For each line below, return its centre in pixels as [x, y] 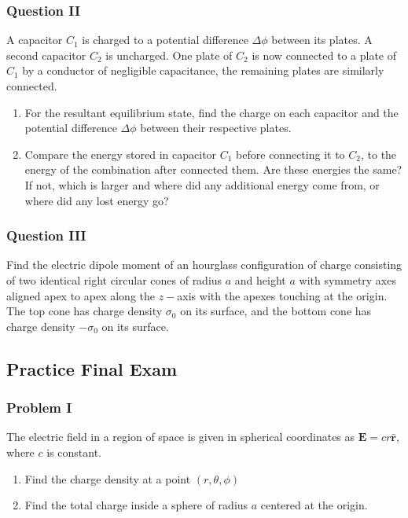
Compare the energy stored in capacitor [121, 154]
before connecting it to [290, 154]
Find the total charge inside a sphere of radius [136, 505]
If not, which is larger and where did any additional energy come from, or [202, 184]
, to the [379, 154]
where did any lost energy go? [97, 200]
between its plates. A [322, 40]
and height [260, 279]
